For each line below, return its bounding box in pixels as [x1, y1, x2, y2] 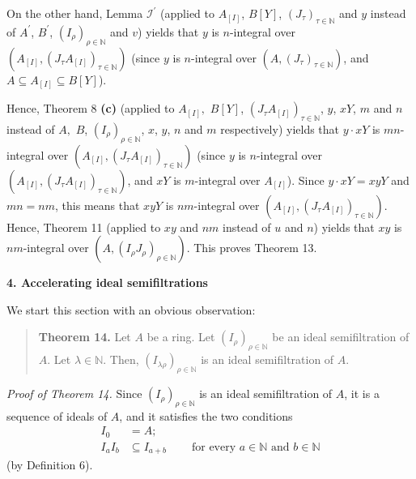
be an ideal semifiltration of [272, 328, 410, 345]
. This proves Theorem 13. [186, 239, 317, 256]
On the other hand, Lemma [6, 5, 143, 21]
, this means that [55, 196, 140, 213]
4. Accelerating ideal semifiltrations [6, 274, 208, 291]
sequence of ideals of [6, 407, 108, 424]
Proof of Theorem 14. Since [6, 385, 142, 402]
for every [191, 441, 236, 453]
